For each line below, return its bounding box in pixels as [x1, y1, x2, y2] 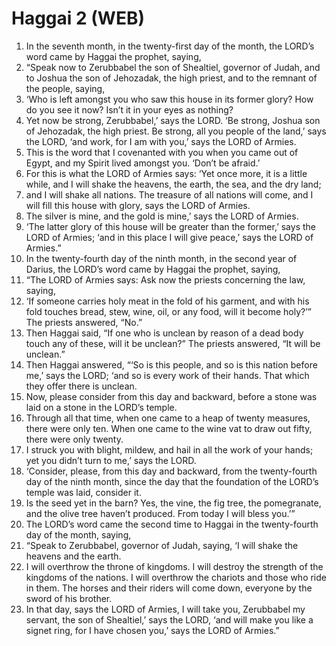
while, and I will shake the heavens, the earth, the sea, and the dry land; [25, 178, 322, 190]
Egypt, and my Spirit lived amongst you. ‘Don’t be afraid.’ [25, 157, 261, 169]
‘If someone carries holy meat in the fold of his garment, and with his [25, 295, 310, 307]
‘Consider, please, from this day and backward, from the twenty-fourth [25, 465, 318, 477]
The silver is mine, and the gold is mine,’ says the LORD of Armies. [25, 210, 299, 222]
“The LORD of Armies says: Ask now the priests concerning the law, [25, 273, 306, 286]
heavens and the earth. [25, 550, 122, 562]
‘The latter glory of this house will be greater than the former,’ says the [25, 220, 316, 232]
